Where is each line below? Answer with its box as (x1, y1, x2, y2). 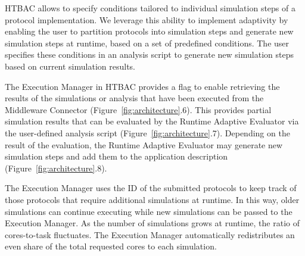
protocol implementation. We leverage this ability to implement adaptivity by (5, 13, 288, 26)
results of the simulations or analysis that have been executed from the (5, 92, 264, 104)
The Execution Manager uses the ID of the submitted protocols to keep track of (5, 182, 297, 194)
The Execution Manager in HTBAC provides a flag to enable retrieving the (5, 80, 280, 92)
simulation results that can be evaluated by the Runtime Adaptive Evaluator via (5, 115, 299, 127)
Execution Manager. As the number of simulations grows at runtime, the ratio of (5, 217, 300, 229)
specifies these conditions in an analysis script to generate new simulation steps (5, 48, 294, 61)
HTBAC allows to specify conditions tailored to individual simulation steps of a (5, 2, 295, 14)
